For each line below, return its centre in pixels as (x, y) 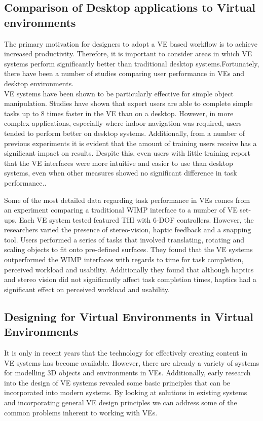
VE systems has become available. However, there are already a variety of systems (132, 362)
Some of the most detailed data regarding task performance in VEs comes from (127, 200)
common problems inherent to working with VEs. (81, 412)
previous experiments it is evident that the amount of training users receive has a (130, 143)
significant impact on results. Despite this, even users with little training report (127, 153)
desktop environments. (39, 83)
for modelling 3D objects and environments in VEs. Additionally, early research (127, 373)
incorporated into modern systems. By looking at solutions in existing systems (126, 392)
